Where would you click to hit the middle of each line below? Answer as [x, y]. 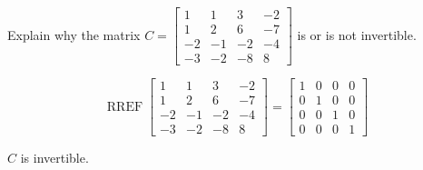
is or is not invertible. [357, 34]
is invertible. [54, 158]
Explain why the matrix [74, 34]
